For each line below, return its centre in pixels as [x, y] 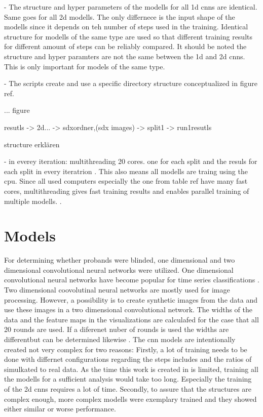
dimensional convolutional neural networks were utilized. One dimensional [119, 269]
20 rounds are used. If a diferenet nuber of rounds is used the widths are [117, 329]
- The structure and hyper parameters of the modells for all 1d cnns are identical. [131, 7]
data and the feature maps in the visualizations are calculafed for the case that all [131, 319]
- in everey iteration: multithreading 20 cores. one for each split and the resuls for [131, 161]
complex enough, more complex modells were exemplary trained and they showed [130, 399]
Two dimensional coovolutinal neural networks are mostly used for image [117, 289]
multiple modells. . [33, 201]
